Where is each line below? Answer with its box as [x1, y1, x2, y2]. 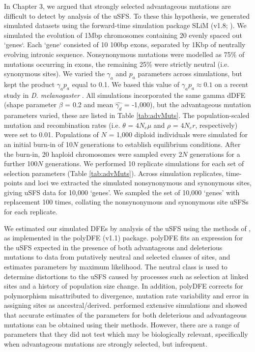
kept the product [4, 79, 55, 89]
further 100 [4, 158, 38, 169]
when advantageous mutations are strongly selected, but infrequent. [4, 338, 207, 349]
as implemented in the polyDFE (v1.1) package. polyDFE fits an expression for [4, 233, 243, 243]
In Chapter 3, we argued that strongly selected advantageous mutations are [4, 1, 231, 11]
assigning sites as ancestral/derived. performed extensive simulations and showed [4, 300, 247, 310]
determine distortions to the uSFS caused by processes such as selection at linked [4, 271, 249, 281]
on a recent [215, 79, 249, 89]
